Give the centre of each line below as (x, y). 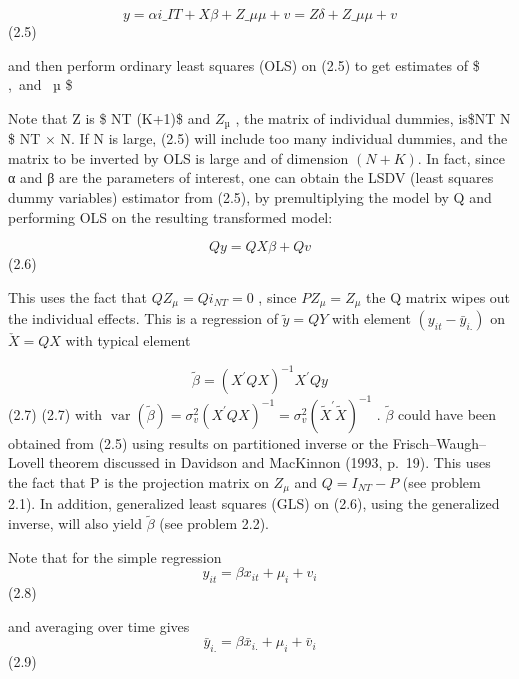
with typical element (128, 340)
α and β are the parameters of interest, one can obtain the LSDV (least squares (251, 177)
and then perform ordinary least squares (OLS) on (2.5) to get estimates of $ (244, 64)
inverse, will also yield (75, 523)
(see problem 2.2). (214, 523)
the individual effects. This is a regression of (143, 318)
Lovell (26, 462)
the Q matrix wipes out (438, 296)
